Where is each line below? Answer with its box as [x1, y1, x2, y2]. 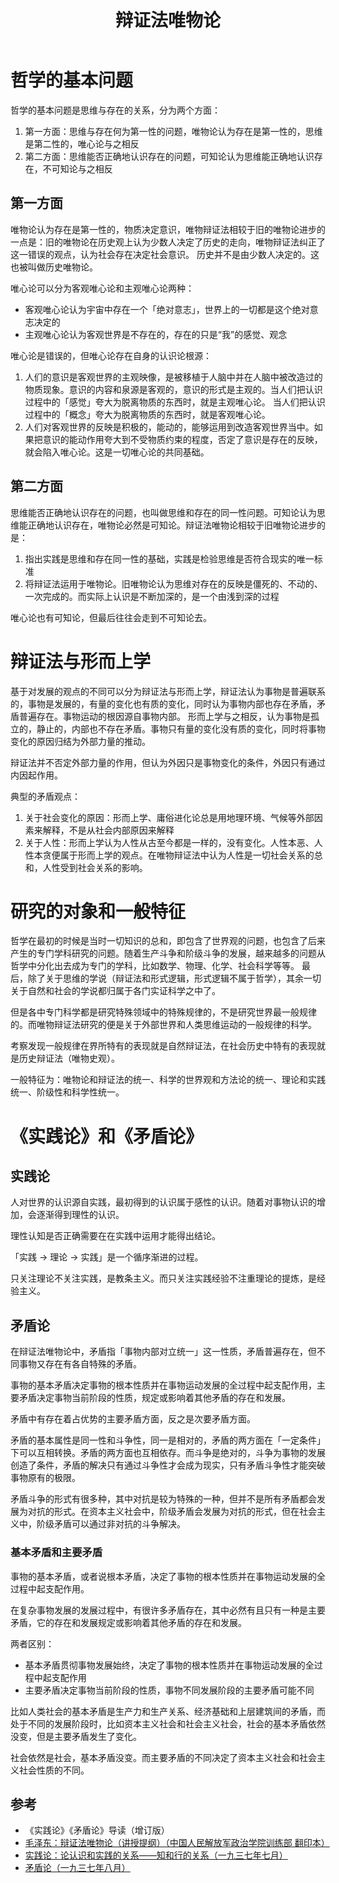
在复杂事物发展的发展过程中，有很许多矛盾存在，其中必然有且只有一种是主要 [10, 1604, 326, 1616]
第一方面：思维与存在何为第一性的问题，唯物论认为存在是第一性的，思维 [24, 125, 323, 137]
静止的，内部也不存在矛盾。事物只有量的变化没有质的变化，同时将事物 [36, 722, 326, 735]
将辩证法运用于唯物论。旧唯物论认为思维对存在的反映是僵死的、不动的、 [24, 577, 323, 590]
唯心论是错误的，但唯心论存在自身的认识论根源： [10, 349, 212, 361]
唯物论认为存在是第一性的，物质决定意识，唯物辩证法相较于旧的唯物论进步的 [10, 223, 326, 235]
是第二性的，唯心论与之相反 [24, 137, 140, 150]
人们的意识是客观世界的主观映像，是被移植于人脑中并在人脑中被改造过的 [24, 371, 323, 383]
